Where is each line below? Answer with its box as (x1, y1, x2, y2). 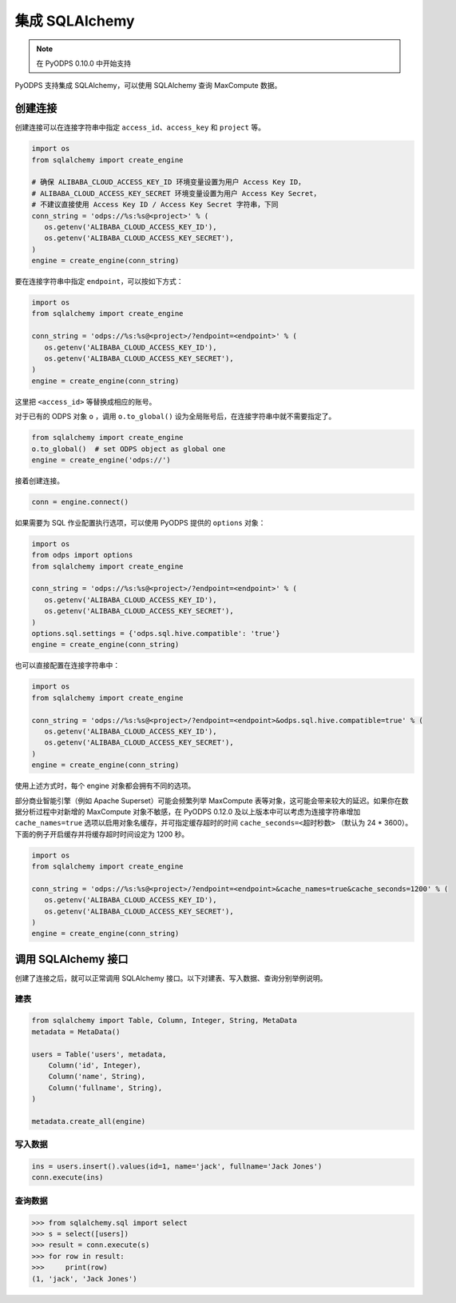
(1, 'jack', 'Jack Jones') (31, 1274, 137, 1283)
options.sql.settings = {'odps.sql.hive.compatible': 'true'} (31, 629, 280, 638)
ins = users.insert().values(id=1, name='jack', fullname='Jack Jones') (31, 1162, 323, 1171)
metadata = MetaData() (31, 1027, 121, 1036)
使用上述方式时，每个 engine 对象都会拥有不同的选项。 (14, 781, 196, 791)
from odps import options (31, 550, 133, 560)
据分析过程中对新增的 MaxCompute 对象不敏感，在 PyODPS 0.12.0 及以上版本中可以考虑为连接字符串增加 (14, 806, 361, 816)
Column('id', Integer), (48, 1061, 141, 1069)
